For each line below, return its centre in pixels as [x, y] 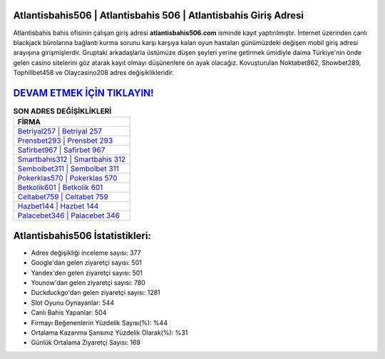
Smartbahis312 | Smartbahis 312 [72, 159]
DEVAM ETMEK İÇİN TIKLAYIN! [83, 93]
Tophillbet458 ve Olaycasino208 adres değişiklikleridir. [94, 73]
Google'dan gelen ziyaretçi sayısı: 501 [86, 263]
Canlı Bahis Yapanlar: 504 [69, 313]
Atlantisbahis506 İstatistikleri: [82, 236]
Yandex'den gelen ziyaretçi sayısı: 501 [87, 273]
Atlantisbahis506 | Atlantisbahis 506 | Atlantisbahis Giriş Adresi [159, 15]
